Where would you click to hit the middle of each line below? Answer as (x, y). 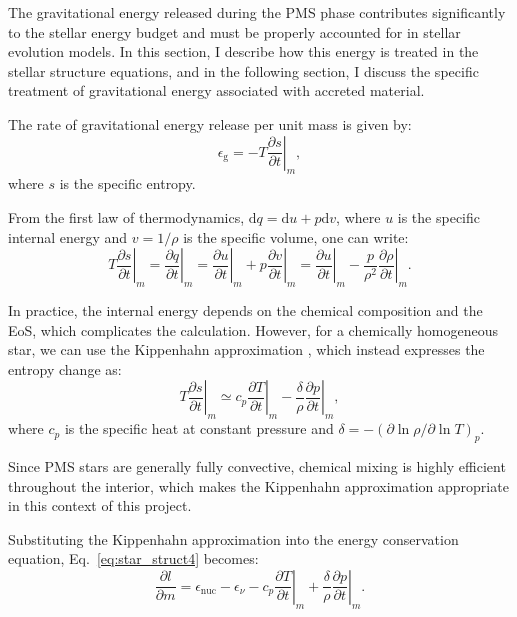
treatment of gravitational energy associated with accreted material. (216, 90)
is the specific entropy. (127, 183)
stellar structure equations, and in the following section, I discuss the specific (243, 70)
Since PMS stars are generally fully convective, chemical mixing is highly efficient (257, 465)
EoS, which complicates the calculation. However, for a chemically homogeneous (253, 329)
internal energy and (68, 236)
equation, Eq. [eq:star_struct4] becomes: (133, 558)
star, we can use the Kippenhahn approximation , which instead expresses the (246, 349)
